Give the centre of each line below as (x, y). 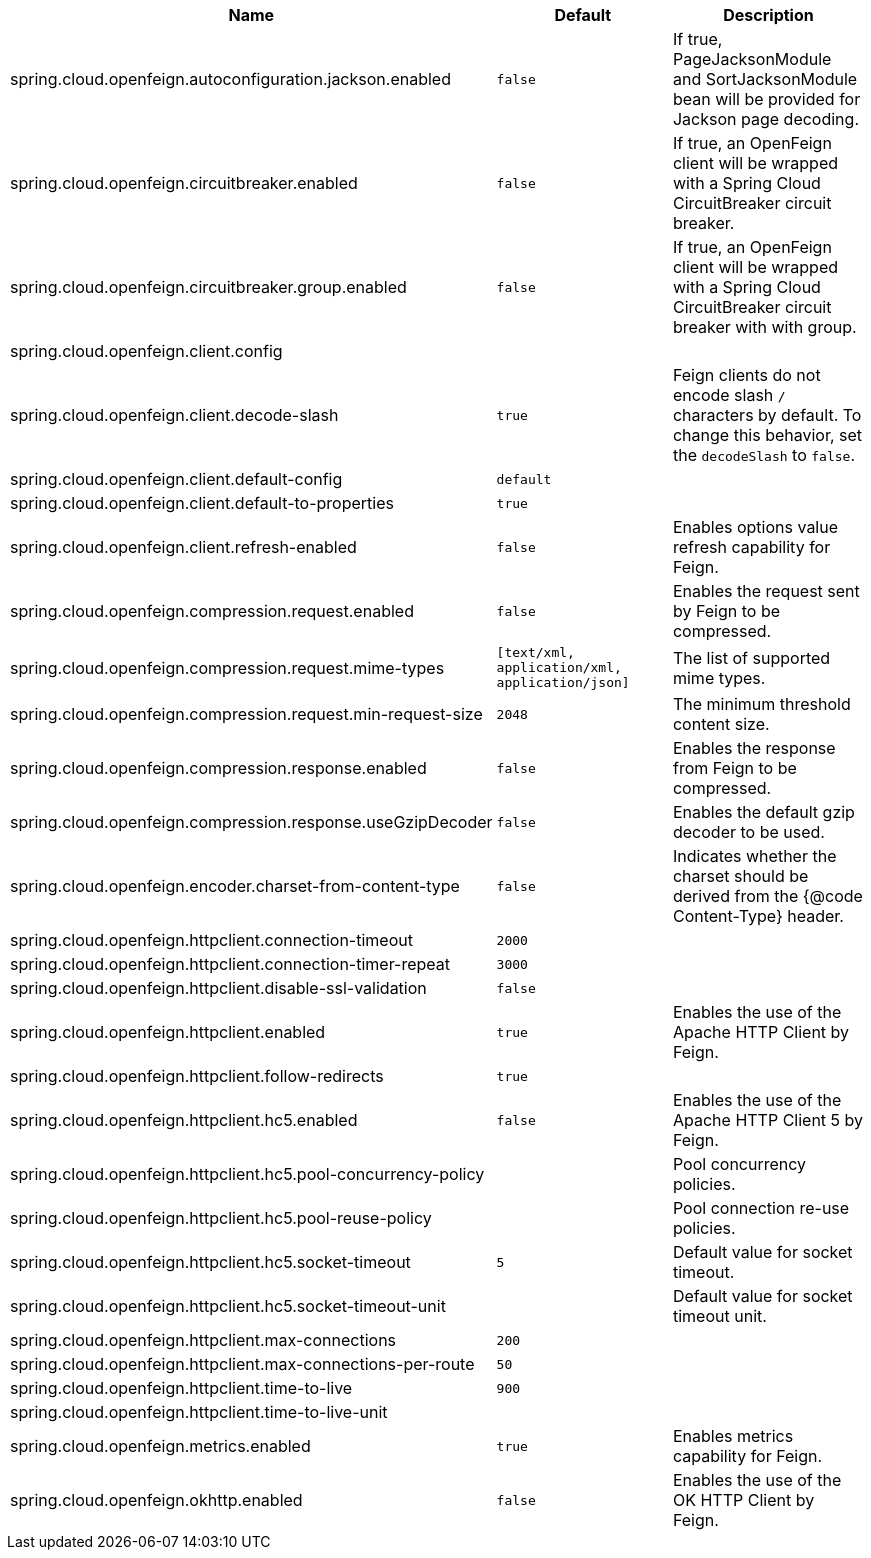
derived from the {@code (767, 896)
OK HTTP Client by (743, 1500)
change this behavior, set (767, 435)
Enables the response (754, 748)
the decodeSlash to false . (764, 455)
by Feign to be (726, 611)
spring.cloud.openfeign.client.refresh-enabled (183, 547)
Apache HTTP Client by (761, 1032)
